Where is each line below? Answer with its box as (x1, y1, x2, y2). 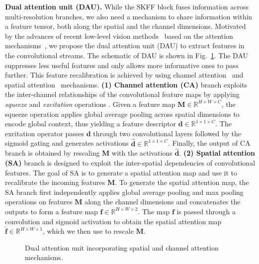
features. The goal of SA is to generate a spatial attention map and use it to (5, 167, 238, 177)
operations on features (5, 196, 73, 207)
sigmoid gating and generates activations (5, 138, 129, 148)
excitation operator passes (5, 128, 84, 138)
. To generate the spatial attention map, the (115, 177, 249, 187)
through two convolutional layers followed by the (93, 128, 241, 138)
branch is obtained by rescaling (5, 148, 100, 158)
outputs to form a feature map (5, 206, 98, 216)
